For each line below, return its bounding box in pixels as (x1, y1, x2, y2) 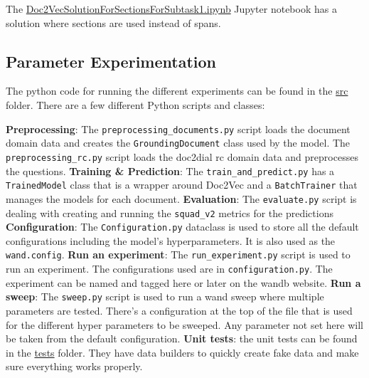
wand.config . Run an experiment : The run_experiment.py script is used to (6, 247, 351, 262)
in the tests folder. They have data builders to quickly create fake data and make (6, 345, 359, 359)
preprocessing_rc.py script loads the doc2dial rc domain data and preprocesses (6, 149, 358, 164)
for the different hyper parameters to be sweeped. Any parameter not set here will (6, 317, 363, 332)
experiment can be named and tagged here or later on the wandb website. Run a (6, 275, 361, 290)
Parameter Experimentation (6, 50, 216, 72)
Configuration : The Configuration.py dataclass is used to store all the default (6, 219, 359, 234)
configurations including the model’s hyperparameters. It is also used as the (6, 233, 336, 248)
